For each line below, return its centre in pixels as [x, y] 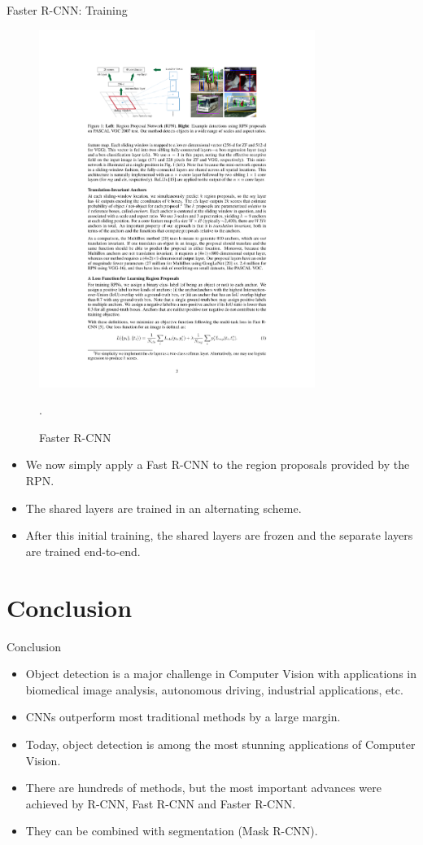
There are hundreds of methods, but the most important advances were [204, 788]
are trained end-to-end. [83, 551]
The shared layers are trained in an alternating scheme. [164, 508]
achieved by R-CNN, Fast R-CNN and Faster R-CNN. [161, 803]
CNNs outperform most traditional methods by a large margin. [183, 717]
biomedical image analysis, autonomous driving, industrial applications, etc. [214, 689]
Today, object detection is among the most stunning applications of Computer [220, 744]
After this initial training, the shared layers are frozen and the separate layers [219, 535]
